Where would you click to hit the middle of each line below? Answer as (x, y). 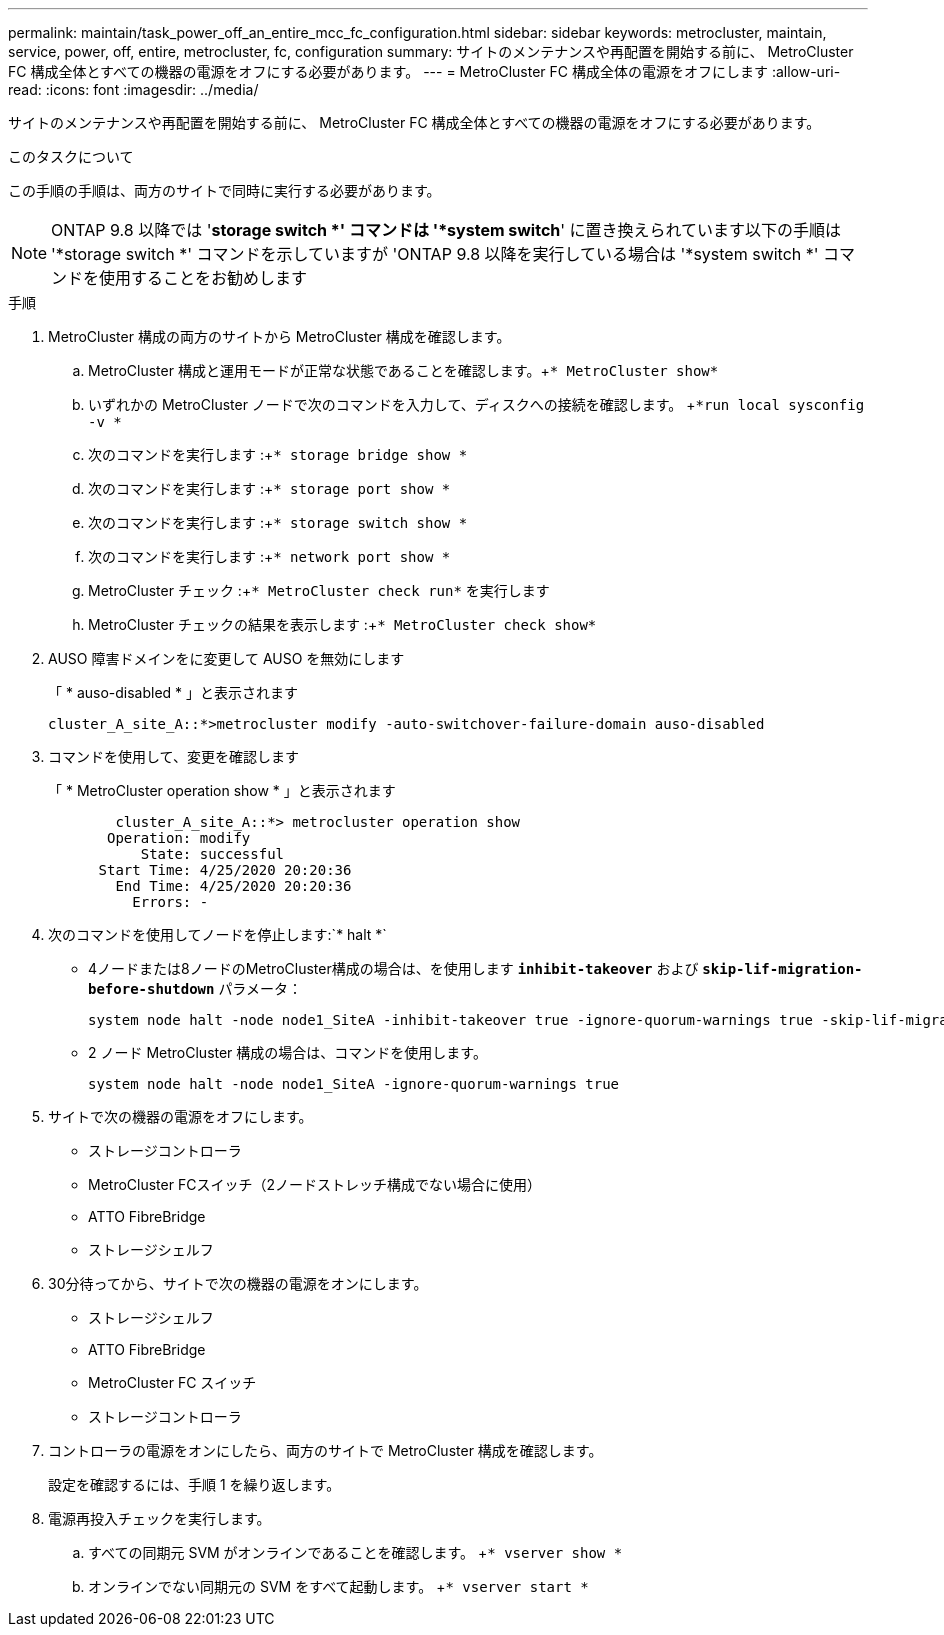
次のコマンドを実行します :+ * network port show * (269, 556)
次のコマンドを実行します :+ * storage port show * (269, 488)
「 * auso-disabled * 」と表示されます (173, 692)
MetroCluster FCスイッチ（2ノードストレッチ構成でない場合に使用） (314, 1184)
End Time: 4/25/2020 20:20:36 (233, 886)
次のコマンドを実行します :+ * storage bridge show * (278, 454)
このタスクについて (71, 156)
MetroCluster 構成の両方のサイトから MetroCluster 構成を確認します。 (279, 336)
